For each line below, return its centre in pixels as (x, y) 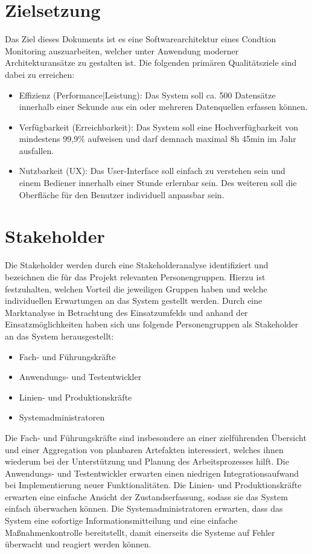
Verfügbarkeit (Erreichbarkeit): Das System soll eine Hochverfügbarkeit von (158, 127)
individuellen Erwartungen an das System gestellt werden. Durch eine (134, 301)
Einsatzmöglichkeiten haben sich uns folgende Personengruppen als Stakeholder (152, 324)
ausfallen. (37, 150)
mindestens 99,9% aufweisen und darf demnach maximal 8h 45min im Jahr (158, 139)
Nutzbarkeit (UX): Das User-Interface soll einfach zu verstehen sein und (152, 171)
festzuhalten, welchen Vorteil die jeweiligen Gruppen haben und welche (136, 288)
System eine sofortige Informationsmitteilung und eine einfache (121, 520)
